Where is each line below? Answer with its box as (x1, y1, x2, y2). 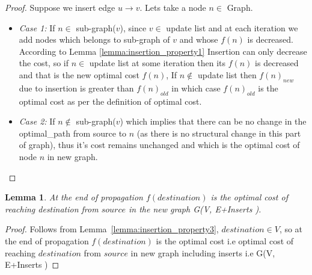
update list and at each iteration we (166, 21, 298, 34)
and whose (179, 33, 218, 46)
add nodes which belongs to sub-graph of (19, 33, 170, 46)
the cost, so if (19, 57, 69, 69)
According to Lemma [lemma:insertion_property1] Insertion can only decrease (19, 45, 307, 57)
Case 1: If (19, 21, 55, 34)
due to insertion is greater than (19, 81, 134, 94)
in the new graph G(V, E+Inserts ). (128, 202, 262, 215)
